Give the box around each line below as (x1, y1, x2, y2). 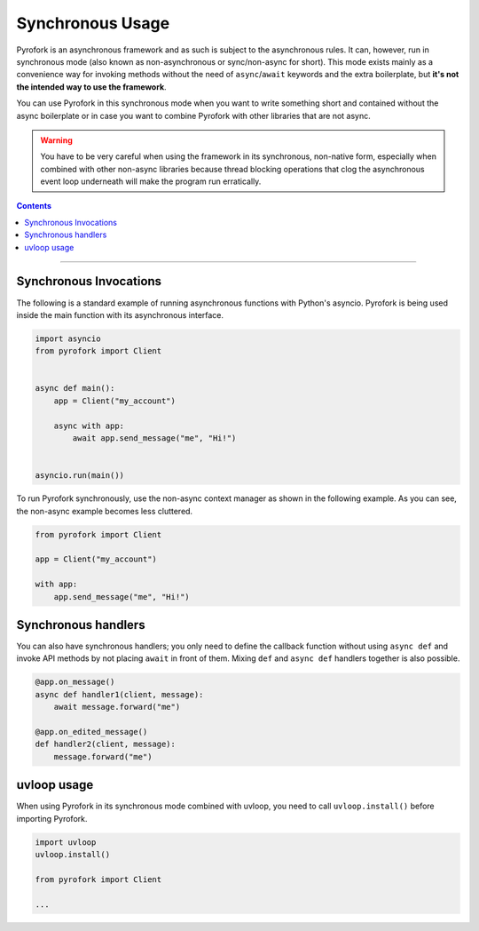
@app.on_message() (35, 677, 115, 688)
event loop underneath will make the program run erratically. (40, 176, 262, 187)
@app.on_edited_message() (35, 727, 148, 736)
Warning (40, 134, 73, 146)
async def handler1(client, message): (35, 689, 204, 699)
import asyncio (35, 333, 101, 344)
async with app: (53, 420, 124, 431)
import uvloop (35, 837, 97, 847)
